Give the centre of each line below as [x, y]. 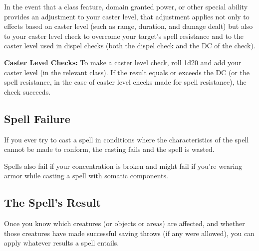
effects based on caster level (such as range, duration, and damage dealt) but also [129, 26]
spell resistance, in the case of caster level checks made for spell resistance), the [125, 82]
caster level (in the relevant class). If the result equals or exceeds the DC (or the [127, 72]
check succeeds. [27, 91]
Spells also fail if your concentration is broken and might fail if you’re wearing [123, 166]
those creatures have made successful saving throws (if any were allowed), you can [129, 233]
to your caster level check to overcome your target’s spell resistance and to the [124, 36]
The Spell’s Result [52, 202]
